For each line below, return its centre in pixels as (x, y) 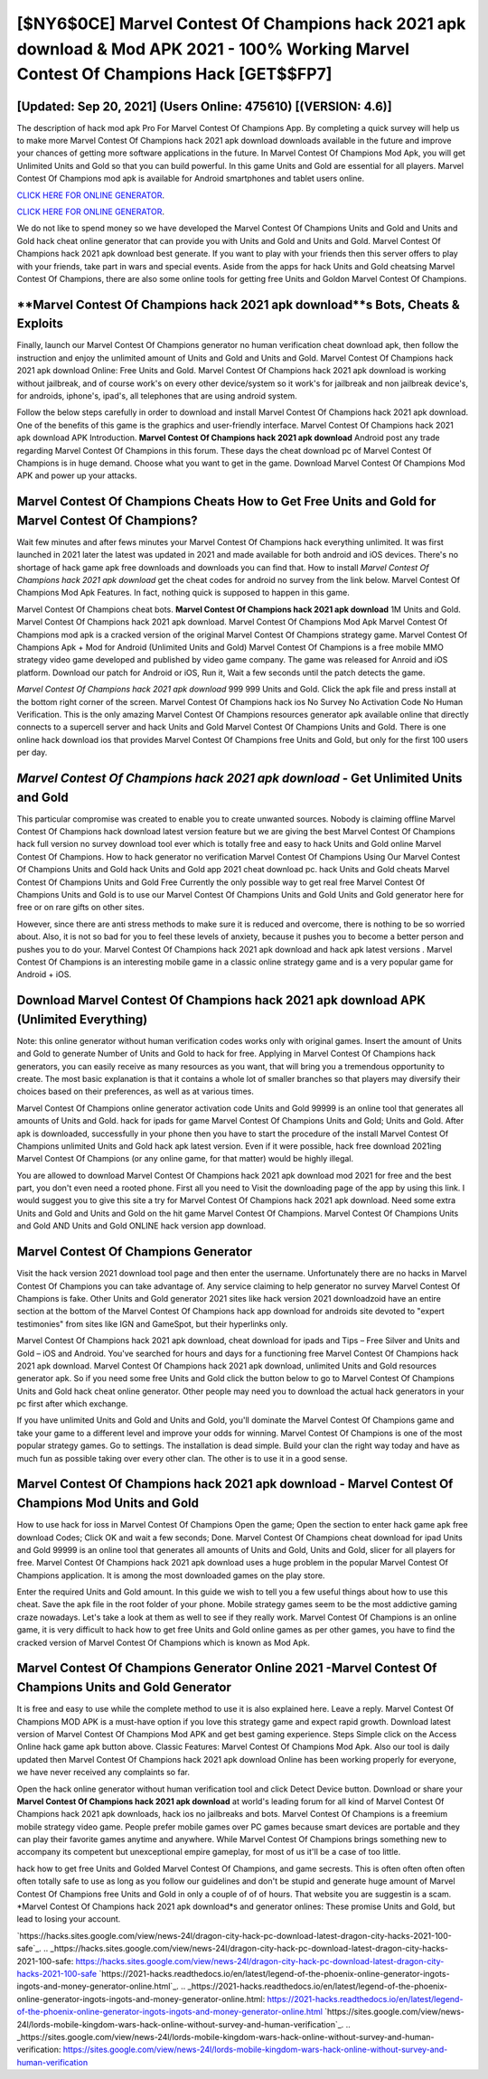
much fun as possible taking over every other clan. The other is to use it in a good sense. (182, 1458)
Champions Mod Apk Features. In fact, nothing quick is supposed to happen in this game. (183, 593)
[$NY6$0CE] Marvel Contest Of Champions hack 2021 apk (241, 24)
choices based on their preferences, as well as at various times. (136, 1091)
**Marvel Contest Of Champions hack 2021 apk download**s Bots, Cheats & (238, 304)
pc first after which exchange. (72, 1404)
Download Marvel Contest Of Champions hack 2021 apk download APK (221, 1000)
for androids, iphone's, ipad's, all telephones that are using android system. (157, 396)
